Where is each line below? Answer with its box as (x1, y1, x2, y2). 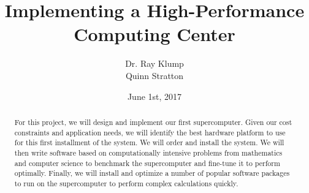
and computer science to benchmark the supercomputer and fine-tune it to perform (14, 157, 280, 168)
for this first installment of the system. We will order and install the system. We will (14, 137, 284, 148)
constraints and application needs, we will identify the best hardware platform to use (14, 127, 286, 137)
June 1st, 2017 (127, 89, 182, 102)
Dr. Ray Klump (125, 57, 184, 70)
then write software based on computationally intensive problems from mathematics (14, 147, 283, 157)
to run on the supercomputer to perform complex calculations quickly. (14, 178, 238, 188)
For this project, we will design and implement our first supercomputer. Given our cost (14, 116, 292, 127)
